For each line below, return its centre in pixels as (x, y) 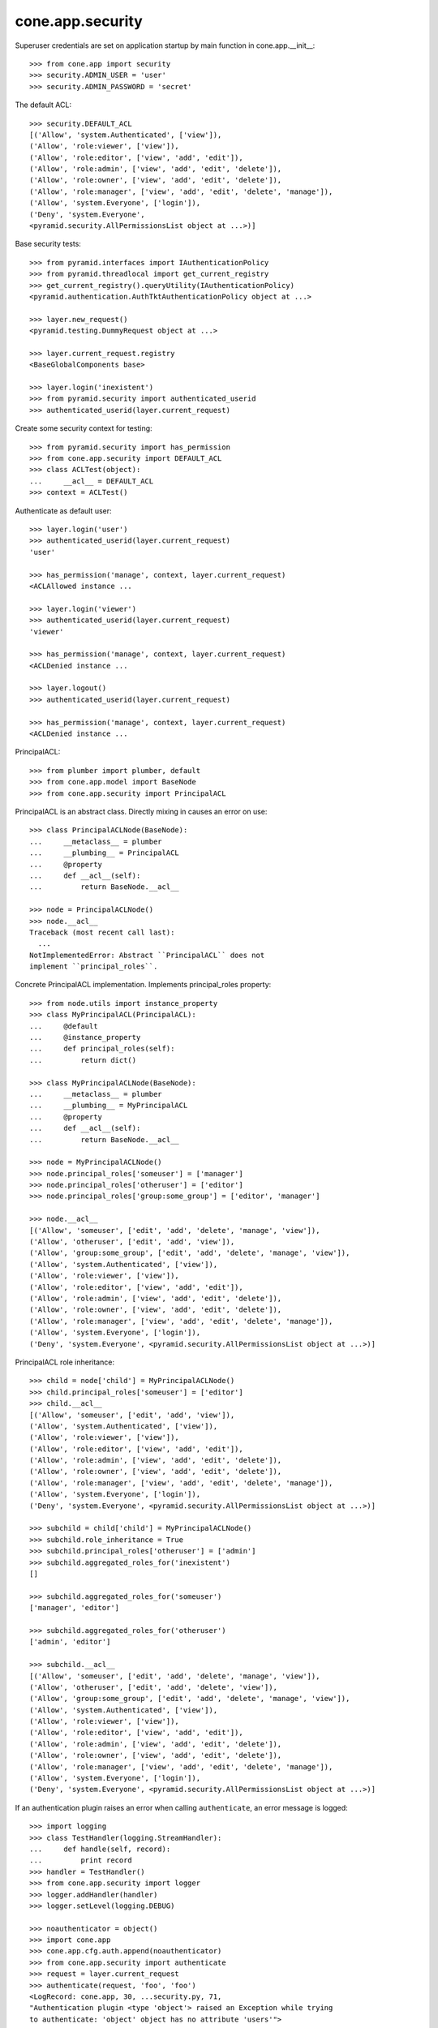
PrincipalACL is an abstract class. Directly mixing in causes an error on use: (141, 811)
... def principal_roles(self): (102, 1049)
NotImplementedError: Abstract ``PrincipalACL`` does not (147, 955)
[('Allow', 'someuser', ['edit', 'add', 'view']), (132, 1415)
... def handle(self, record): (100, 1849)
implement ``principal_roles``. (94, 967)
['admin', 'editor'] (70, 1642)
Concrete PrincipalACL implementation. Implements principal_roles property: (143, 985)
